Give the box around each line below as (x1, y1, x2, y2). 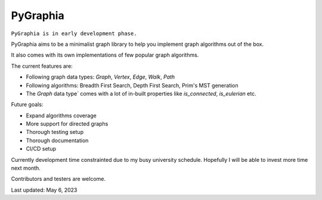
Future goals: (11, 101, 44, 108)
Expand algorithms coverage (26, 112, 97, 119)
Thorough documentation (26, 137, 89, 144)
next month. (11, 164, 41, 172)
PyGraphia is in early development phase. (11, 30, 137, 37)
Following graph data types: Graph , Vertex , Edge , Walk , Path (26, 73, 175, 80)
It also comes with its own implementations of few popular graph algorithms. (11, 51, 199, 59)
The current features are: (11, 62, 73, 70)
